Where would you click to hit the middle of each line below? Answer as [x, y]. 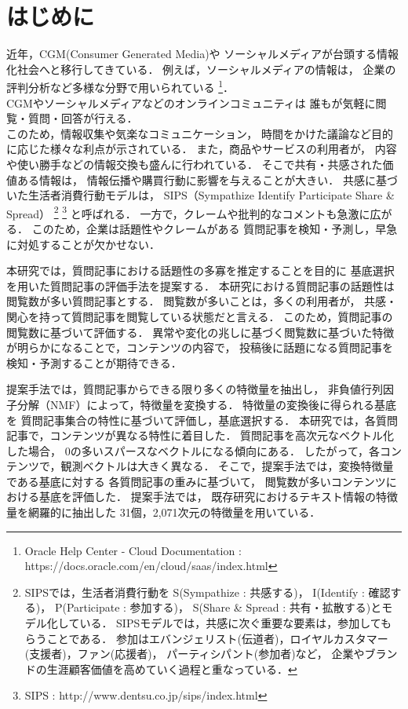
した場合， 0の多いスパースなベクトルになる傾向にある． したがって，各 [193, 450]
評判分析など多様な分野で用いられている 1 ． [120, 86]
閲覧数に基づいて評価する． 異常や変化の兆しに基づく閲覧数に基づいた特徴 [200, 332]
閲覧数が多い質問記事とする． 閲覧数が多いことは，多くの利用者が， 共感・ [202, 301]
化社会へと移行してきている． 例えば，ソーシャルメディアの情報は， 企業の [201, 69]
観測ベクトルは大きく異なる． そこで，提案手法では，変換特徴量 [227, 466]
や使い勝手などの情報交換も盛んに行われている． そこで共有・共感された [195, 164]
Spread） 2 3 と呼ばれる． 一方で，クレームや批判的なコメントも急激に [188, 212]
